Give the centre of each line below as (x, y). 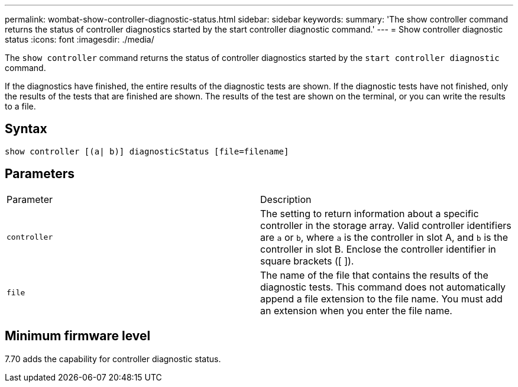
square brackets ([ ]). (307, 261)
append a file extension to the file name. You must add (381, 299)
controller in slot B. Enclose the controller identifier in (378, 249)
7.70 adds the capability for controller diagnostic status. (113, 359)
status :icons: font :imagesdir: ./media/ (80, 39)
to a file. (20, 106)
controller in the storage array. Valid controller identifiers (386, 225)
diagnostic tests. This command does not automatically (383, 287)
